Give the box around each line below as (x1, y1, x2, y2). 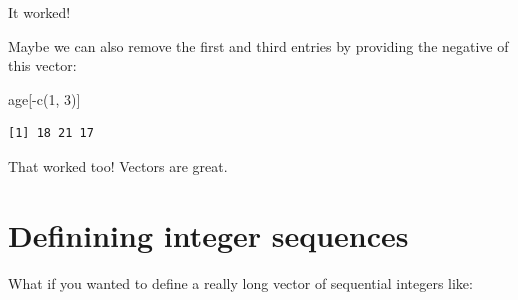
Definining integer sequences (8, 214, 409, 255)
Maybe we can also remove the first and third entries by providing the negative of (8, 35, 509, 56)
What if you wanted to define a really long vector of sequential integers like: (8, 272, 473, 293)
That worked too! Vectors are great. (8, 155, 228, 176)
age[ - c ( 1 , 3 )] (8, 88, 81, 109)
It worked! (8, 2, 71, 22)
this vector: (8, 55, 77, 76)
